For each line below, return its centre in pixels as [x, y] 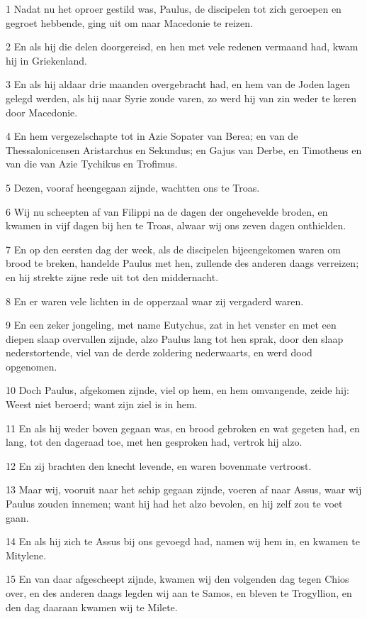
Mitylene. [26, 555]
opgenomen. [32, 366]
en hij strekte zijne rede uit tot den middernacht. [112, 276]
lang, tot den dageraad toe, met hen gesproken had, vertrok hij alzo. [154, 442]
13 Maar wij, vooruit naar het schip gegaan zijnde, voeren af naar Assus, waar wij [184, 489]
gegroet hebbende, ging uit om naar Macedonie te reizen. [129, 22]
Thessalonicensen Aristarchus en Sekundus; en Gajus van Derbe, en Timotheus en [184, 149]
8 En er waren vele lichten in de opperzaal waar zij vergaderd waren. [155, 301]
